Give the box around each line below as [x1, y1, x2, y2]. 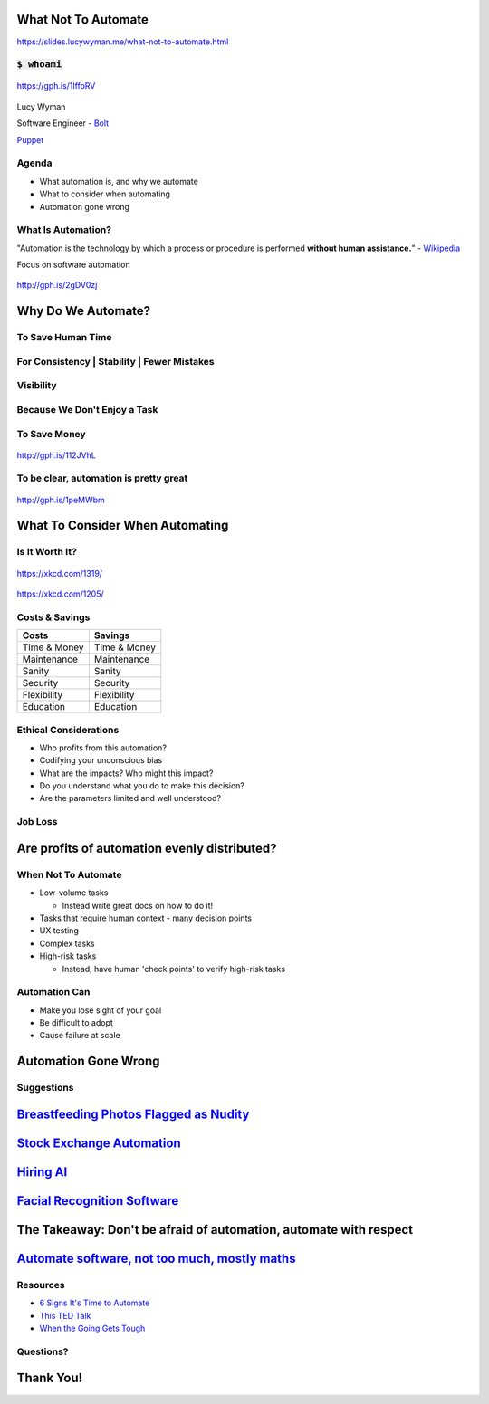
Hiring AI [16, 1164, 68, 1180]
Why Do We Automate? [16, 303, 151, 319]
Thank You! [16, 1371, 83, 1386]
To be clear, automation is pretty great [16, 472, 188, 484]
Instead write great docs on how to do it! [62, 900, 214, 911]
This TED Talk [39, 1310, 91, 1321]
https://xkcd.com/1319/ [16, 568, 103, 578]
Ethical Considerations [16, 723, 120, 736]
